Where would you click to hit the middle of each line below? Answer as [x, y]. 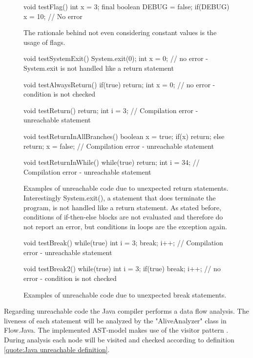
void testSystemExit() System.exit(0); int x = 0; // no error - [116, 58]
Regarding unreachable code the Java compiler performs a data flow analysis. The [126, 311]
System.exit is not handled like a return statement [99, 68]
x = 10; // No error [53, 16]
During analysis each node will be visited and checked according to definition [119, 340]
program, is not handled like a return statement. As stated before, [122, 207]
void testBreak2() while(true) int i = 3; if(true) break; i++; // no [122, 268]
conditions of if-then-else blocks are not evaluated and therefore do [123, 217]
